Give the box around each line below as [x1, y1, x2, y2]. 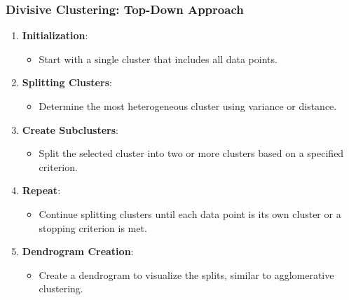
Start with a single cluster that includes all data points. [39, 51, 278, 66]
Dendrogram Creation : [22, 244, 134, 259]
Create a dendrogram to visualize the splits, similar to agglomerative [39, 267, 334, 282]
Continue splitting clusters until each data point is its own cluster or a [39, 206, 341, 221]
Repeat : [22, 183, 61, 198]
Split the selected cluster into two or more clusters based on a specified [39, 146, 344, 161]
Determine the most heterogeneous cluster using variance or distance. [39, 99, 337, 113]
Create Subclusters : [22, 122, 119, 137]
